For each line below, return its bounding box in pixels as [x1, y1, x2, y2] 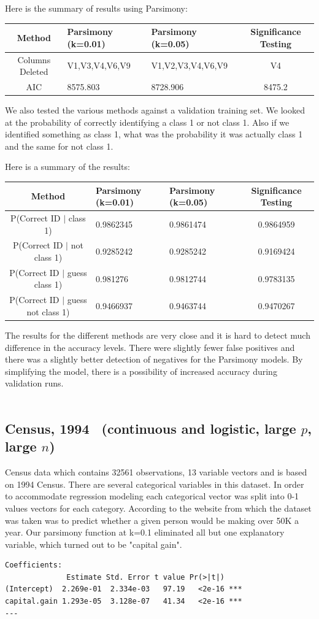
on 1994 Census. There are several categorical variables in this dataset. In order [5, 477, 304, 490]
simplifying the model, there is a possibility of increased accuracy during [5, 364, 277, 377]
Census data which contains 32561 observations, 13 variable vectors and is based [5, 466, 307, 479]
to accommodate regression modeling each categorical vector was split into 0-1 [5, 490, 299, 502]
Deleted [20, 65, 48, 78]
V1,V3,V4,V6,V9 [67, 59, 131, 72]
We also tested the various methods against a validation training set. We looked [5, 104, 305, 117]
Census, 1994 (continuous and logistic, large [5, 418, 296, 437]
